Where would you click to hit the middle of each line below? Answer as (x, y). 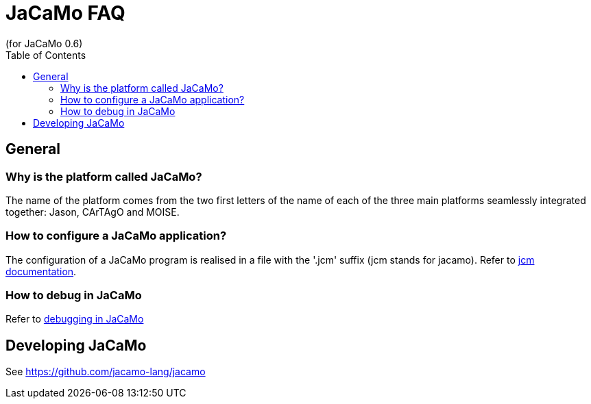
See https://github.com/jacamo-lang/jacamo (106, 372)
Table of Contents (46, 55)
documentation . (41, 271)
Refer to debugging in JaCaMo (75, 319)
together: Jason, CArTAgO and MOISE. (93, 212)
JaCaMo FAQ (65, 13)
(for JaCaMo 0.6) (44, 43)
